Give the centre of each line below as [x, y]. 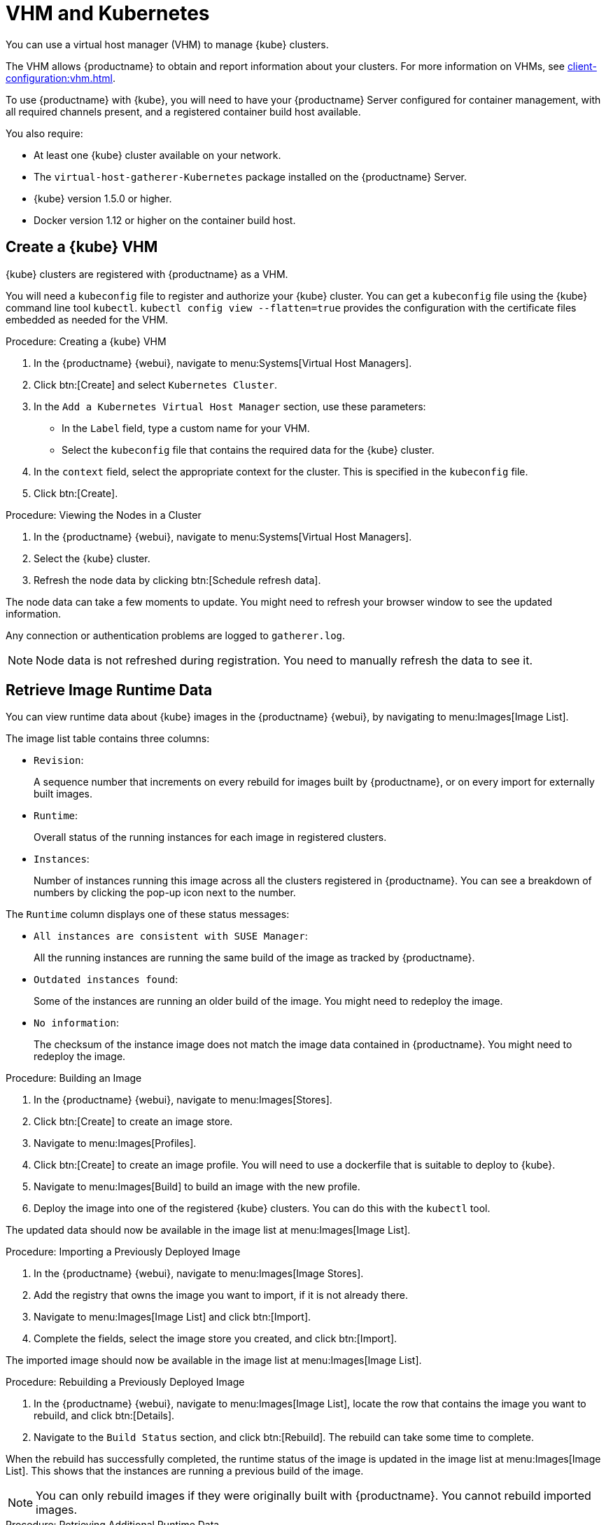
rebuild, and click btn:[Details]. [104, 1416]
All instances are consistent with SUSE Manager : [171, 936]
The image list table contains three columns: [108, 739]
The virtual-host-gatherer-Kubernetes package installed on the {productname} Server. [250, 176]
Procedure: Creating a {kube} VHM [86, 341]
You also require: [44, 133]
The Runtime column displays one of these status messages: [148, 914]
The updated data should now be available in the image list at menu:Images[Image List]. [208, 1230]
